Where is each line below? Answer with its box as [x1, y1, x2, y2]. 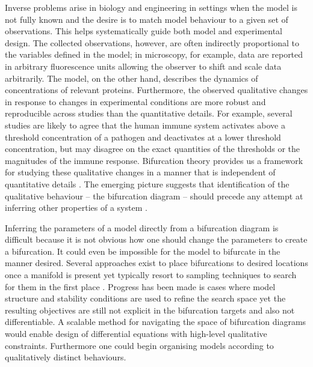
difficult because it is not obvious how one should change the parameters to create [5, 233, 308, 246]
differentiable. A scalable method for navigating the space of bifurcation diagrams [5, 315, 306, 328]
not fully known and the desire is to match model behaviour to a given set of [5, 13, 288, 25]
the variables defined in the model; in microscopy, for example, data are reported [5, 48, 303, 61]
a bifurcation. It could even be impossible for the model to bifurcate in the [5, 244, 280, 257]
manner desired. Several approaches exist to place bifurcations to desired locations [5, 256, 308, 269]
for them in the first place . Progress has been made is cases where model [5, 280, 276, 293]
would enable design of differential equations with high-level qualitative [5, 327, 267, 340]
